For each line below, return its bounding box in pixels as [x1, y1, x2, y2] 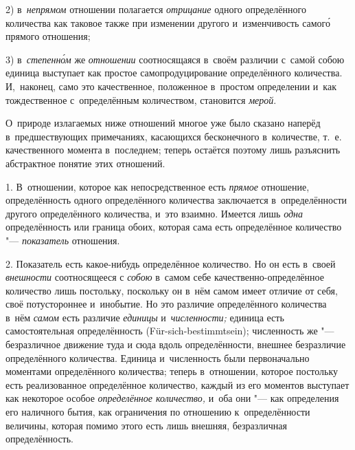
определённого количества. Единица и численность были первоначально [5, 350, 310, 365]
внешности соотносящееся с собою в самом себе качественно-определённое [5, 270, 324, 284]
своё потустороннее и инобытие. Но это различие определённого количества [5, 297, 327, 311]
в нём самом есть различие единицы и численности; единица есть [5, 310, 284, 324]
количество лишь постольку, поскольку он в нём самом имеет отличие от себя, [5, 283, 338, 297]
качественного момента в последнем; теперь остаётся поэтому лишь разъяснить [5, 142, 341, 157]
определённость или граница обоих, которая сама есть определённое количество [5, 219, 342, 234]
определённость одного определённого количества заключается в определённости [5, 193, 347, 207]
